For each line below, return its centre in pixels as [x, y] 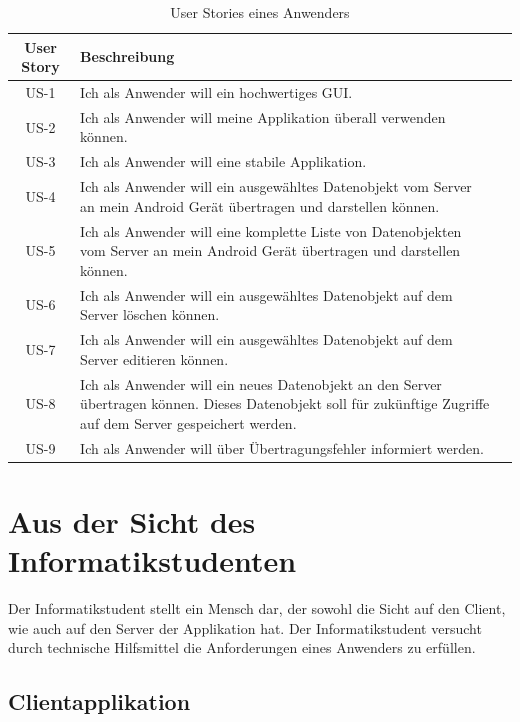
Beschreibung [127, 56]
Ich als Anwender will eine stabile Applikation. [223, 161]
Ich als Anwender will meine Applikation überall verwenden [263, 116]
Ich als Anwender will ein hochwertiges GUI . [216, 92]
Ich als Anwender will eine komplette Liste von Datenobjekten [271, 230]
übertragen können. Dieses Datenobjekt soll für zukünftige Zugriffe [285, 403]
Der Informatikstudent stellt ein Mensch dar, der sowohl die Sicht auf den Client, [257, 607]
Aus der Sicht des [132, 520]
